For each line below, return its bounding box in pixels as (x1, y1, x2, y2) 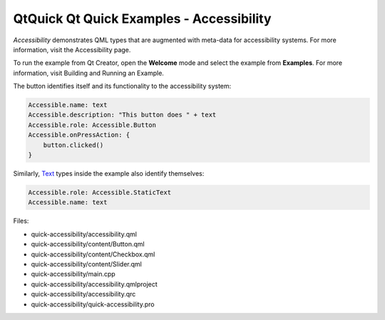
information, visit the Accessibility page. (13, 45, 131, 54)
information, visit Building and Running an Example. (13, 69, 164, 77)
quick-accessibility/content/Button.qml (31, 240, 145, 249)
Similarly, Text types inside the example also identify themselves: (13, 169, 205, 178)
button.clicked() (43, 141, 104, 149)
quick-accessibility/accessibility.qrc (31, 290, 136, 299)
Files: (13, 216, 29, 225)
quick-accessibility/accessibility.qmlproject (31, 279, 158, 289)
